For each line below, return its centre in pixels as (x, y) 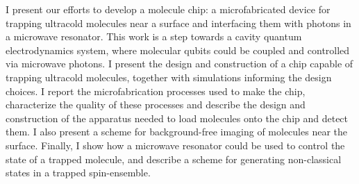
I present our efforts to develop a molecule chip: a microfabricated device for (168, 9)
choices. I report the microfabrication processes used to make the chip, (156, 91)
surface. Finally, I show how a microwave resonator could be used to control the (175, 145)
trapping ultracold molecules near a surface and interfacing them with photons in (178, 23)
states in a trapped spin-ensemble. (78, 173)
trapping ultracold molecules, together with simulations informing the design (169, 77)
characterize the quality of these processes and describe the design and (156, 104)
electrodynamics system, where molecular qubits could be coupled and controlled (178, 50)
